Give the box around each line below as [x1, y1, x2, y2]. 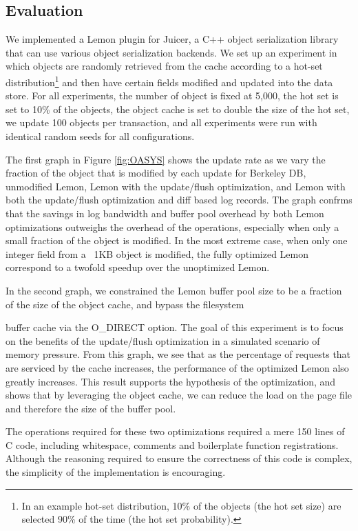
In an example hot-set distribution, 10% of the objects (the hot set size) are [21, 498, 341, 512]
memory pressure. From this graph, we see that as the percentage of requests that [6, 347, 351, 361]
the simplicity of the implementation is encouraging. [6, 465, 226, 479]
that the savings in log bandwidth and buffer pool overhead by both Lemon [6, 206, 324, 220]
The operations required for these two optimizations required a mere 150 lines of [6, 424, 345, 439]
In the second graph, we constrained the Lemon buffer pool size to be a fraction [6, 283, 342, 297]
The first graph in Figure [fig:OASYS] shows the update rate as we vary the [6, 152, 326, 166]
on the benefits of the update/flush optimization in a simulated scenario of [6, 333, 320, 348]
